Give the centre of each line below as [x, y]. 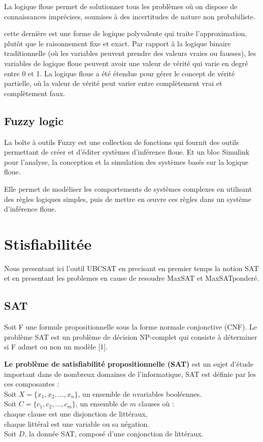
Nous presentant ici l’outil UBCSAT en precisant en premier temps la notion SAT [131, 268]
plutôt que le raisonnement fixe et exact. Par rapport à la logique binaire [118, 43]
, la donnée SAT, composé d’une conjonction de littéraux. [114, 434]
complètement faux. [35, 93]
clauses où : [156, 404]
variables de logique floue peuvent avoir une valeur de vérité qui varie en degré [126, 63]
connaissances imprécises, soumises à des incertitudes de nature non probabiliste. [130, 16]
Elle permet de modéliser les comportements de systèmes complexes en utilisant [128, 188]
